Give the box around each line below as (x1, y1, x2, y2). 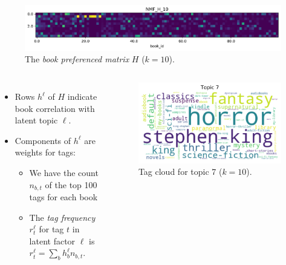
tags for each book (29, 191, 98, 203)
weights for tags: (15, 146, 76, 159)
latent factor (29, 234, 76, 247)
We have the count (29, 166, 99, 178)
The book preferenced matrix (25, 53, 129, 65)
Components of (15, 134, 71, 146)
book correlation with (15, 102, 95, 114)
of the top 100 (45, 178, 97, 191)
